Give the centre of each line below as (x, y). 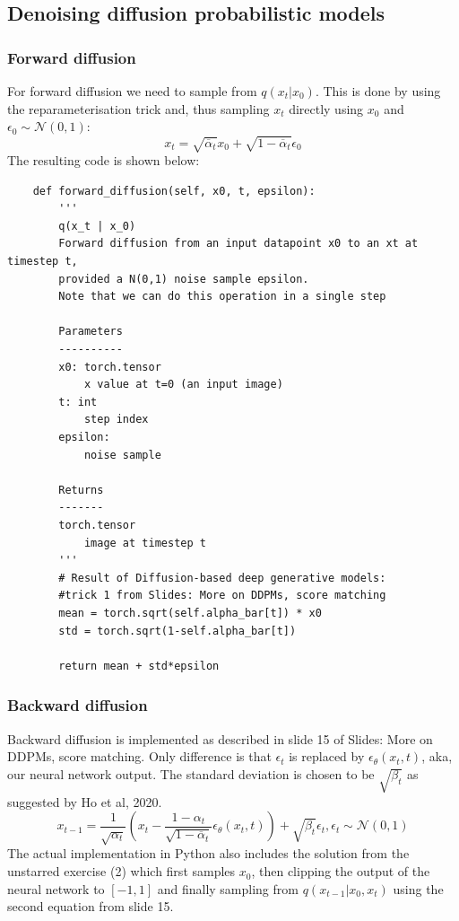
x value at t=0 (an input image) (183, 385)
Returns (81, 490)
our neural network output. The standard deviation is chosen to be (191, 773)
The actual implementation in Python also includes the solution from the (208, 853)
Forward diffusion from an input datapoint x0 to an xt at (238, 244)
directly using (326, 108)
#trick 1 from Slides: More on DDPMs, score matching (222, 596)
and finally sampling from (228, 888)
